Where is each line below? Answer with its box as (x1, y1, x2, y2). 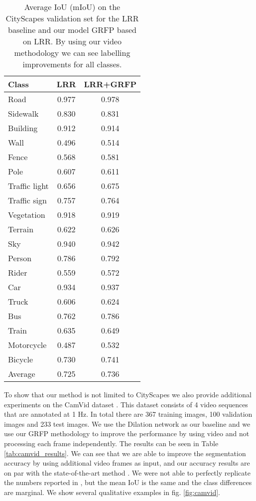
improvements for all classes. (22, 58, 122, 70)
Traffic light (8, 180, 49, 191)
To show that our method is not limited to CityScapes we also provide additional (4, 389, 252, 399)
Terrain (8, 223, 34, 235)
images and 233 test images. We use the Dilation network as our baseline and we (4, 418, 251, 429)
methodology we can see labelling (14, 47, 130, 58)
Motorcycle (8, 339, 47, 350)
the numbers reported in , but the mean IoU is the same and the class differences (4, 477, 252, 488)
